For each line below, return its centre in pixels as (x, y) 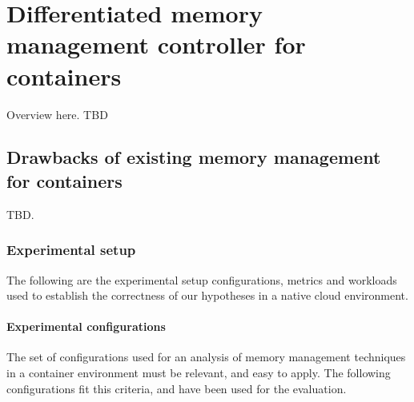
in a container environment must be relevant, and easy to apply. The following (199, 373)
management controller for (156, 44)
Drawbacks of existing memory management (194, 157)
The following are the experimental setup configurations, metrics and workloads (202, 279)
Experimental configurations (86, 326)
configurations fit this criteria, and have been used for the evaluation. (177, 388)
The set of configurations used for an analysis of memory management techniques (206, 357)
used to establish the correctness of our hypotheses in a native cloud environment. (207, 295)
